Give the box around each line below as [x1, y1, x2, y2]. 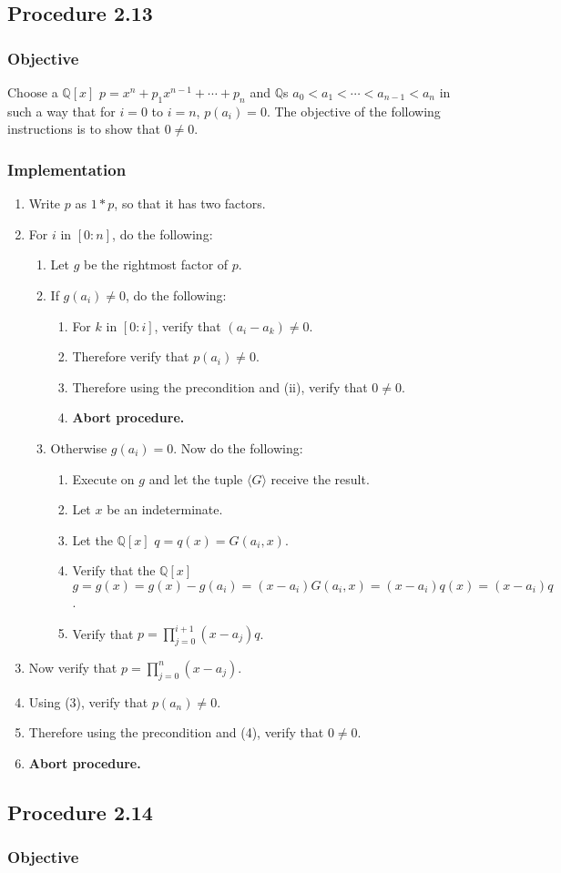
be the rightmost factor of [84, 255, 229, 274]
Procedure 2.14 [7, 797, 153, 826]
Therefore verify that [72, 347, 189, 366]
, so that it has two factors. [114, 194, 266, 213]
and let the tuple [148, 469, 243, 488]
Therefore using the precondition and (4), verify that [28, 723, 324, 742]
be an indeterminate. [107, 500, 223, 519]
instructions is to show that [7, 119, 160, 138]
